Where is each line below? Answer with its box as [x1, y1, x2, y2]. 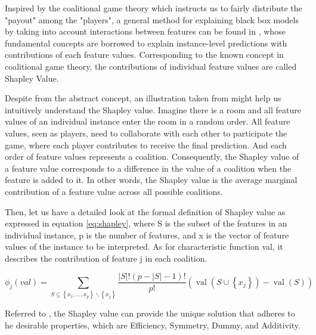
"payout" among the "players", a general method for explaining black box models [5, 13, 299, 26]
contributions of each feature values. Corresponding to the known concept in [5, 48, 284, 61]
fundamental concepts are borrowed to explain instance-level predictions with [5, 36, 287, 49]
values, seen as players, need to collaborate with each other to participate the [5, 126, 287, 139]
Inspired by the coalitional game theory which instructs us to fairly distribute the [5, 2, 302, 14]
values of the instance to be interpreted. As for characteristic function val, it [5, 240, 283, 253]
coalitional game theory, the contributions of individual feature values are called [5, 60, 297, 72]
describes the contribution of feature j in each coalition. [5, 252, 207, 264]
